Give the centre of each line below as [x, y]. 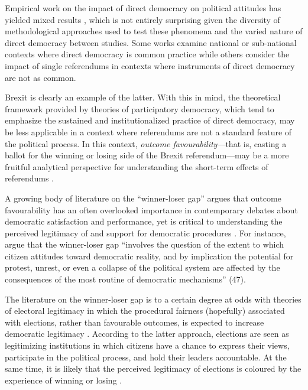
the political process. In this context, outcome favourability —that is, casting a [146, 143]
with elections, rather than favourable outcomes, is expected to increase [134, 322]
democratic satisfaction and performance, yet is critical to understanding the [144, 221]
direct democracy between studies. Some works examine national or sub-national [151, 42]
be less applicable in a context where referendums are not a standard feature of [148, 131]
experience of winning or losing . [64, 380]
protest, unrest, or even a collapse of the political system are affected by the [142, 267]
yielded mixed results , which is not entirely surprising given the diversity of [142, 19]
